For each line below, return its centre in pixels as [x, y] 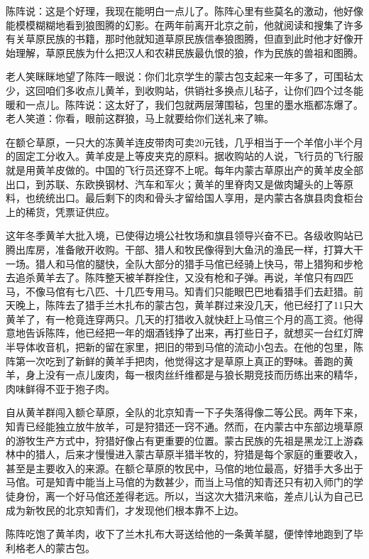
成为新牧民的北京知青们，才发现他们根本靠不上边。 [125, 510]
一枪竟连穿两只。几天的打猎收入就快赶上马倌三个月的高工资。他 [204, 319]
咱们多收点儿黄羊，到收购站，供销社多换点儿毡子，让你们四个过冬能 [204, 90]
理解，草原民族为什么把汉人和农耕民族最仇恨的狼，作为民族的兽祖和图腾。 [189, 52]
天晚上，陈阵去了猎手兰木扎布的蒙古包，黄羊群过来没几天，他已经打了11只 [180, 305]
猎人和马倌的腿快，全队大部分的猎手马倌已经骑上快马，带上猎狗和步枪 [199, 263]
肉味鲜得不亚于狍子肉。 [60, 388]
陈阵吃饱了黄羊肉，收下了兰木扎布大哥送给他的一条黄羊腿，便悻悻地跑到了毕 [184, 534]
